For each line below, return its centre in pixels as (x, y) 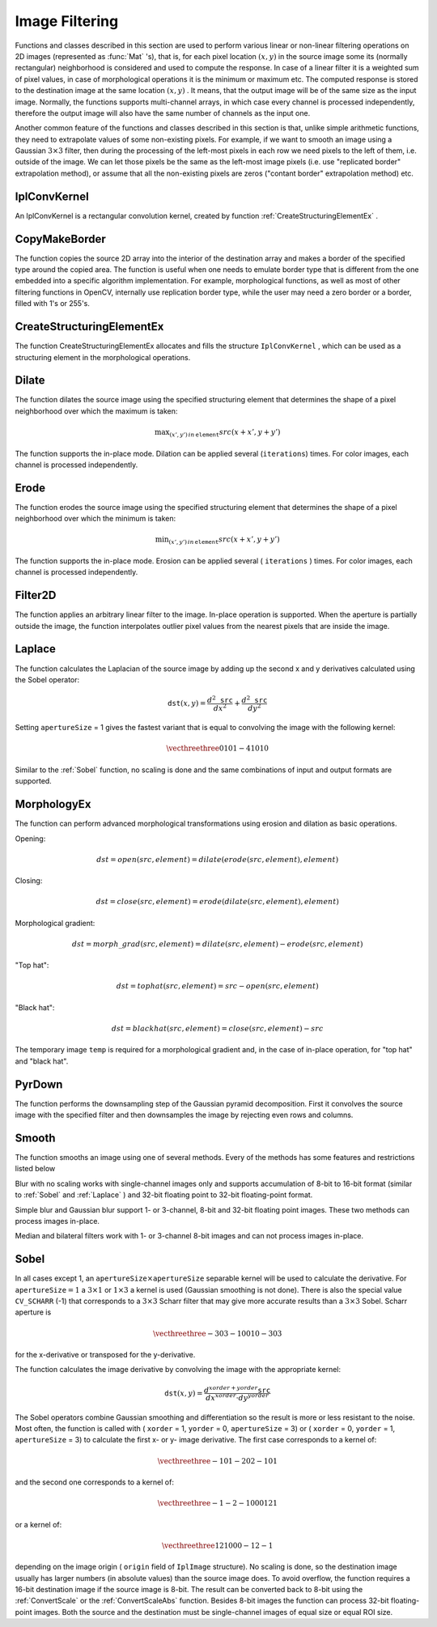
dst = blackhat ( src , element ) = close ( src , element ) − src (217, 1029)
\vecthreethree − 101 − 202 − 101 (218, 1461)
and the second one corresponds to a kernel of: (94, 1482)
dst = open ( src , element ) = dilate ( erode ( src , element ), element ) (218, 859)
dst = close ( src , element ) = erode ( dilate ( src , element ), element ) (218, 902)
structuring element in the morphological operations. (103, 357)
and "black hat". (42, 1061)
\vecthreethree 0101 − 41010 (218, 748)
